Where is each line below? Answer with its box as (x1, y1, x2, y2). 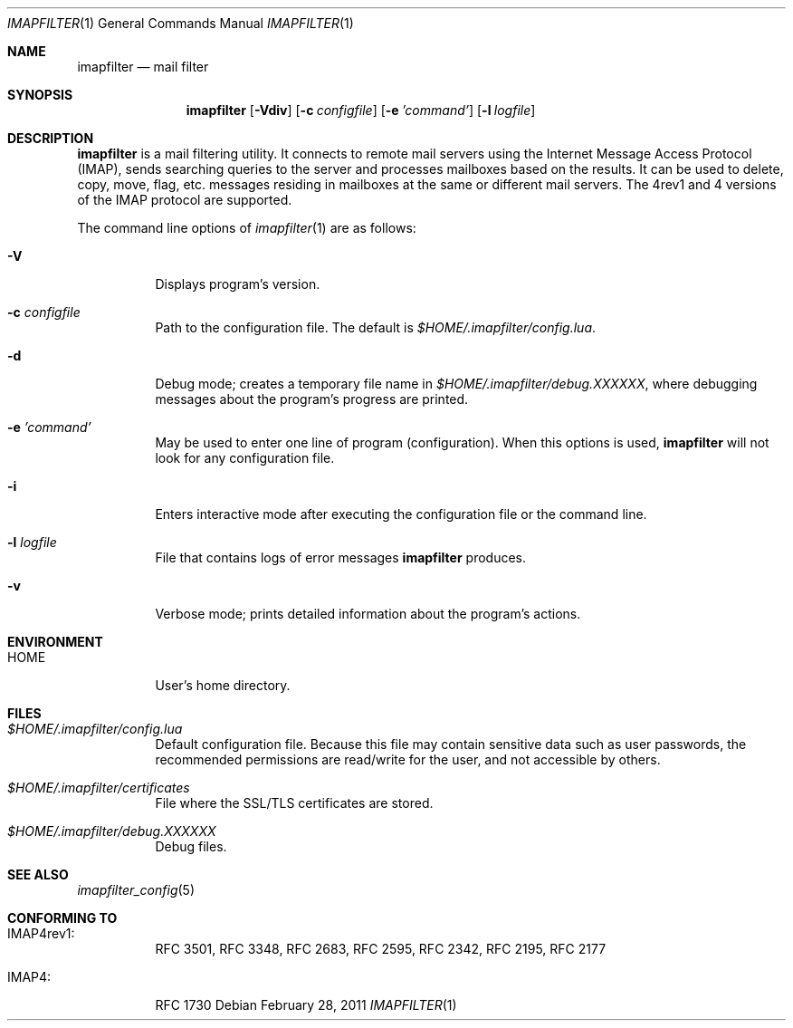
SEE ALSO (7, 867, 69, 882)
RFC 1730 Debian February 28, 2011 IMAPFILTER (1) (155, 997, 457, 1013)
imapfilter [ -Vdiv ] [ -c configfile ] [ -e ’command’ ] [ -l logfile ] (186, 102, 536, 118)
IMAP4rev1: (7, 926, 75, 941)
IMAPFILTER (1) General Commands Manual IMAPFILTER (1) (7, 15, 354, 31)
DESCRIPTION (7, 130, 94, 146)
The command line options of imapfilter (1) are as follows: (77, 220, 416, 235)
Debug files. (155, 839, 227, 854)
